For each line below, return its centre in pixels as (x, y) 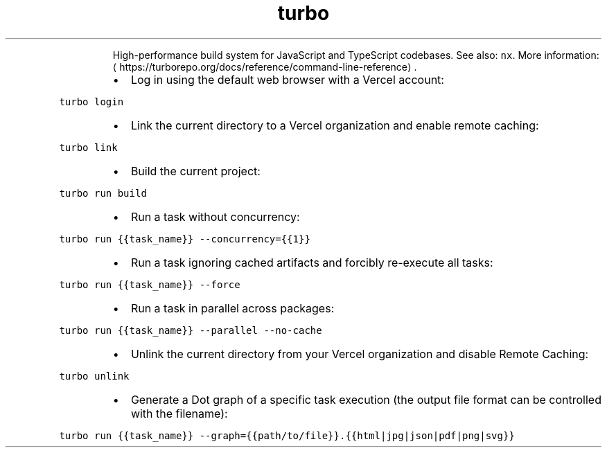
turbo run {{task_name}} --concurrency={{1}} (185, 239)
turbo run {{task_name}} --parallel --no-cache (191, 330)
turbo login (91, 101)
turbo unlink (94, 376)
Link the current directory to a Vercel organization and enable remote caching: (335, 125)
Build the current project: (195, 171)
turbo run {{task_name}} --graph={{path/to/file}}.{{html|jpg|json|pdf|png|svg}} (287, 435)
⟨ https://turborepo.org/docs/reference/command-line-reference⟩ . (265, 66)
